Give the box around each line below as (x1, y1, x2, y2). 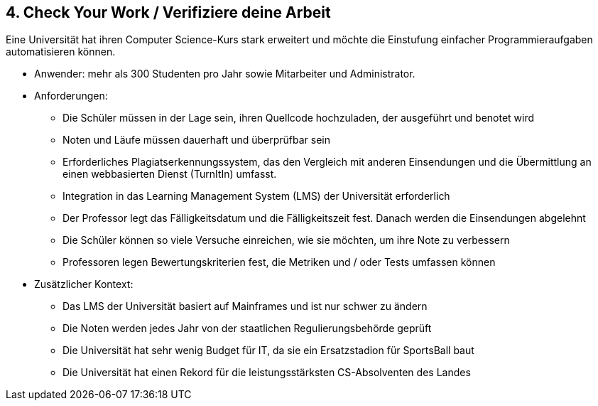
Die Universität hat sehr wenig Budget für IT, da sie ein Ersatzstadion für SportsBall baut (62, 344, 474, 357)
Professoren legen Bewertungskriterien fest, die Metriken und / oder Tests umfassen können (62, 256, 496, 269)
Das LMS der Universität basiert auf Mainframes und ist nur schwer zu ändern (62, 300, 428, 313)
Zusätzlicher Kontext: (34, 278, 134, 291)
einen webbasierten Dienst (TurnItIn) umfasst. (62, 168, 277, 181)
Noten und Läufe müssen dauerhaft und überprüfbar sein (62, 134, 331, 146)
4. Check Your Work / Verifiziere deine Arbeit (6, 4, 331, 21)
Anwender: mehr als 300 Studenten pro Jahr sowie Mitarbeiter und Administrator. (34, 68, 415, 80)
